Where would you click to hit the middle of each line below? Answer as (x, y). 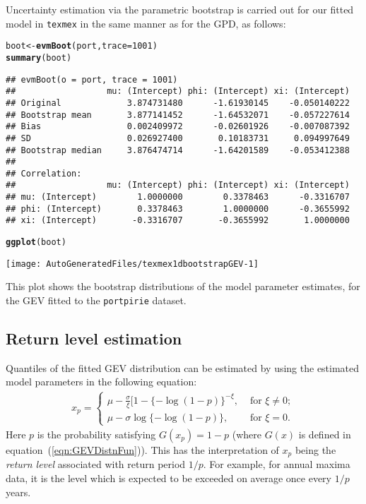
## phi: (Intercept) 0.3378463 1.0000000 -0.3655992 (178, 209)
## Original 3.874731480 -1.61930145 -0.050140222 (178, 103)
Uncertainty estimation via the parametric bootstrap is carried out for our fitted (180, 9)
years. (18, 492)
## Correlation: (44, 173)
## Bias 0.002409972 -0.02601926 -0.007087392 (178, 127)
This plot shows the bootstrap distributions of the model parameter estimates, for (183, 286)
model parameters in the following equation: (101, 382)
